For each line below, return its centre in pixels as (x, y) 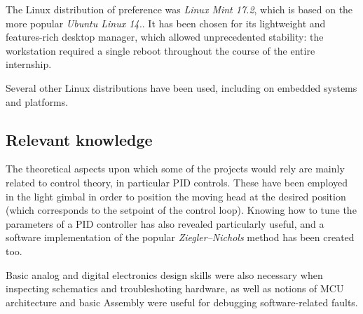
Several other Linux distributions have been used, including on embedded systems (181, 87)
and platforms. (37, 101)
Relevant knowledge (79, 139)
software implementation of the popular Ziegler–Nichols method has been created (180, 237)
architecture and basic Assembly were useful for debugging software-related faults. (182, 302)
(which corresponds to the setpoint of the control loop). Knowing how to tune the (181, 210)
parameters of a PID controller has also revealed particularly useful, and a (165, 223)
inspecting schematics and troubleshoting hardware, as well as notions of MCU (175, 288)
